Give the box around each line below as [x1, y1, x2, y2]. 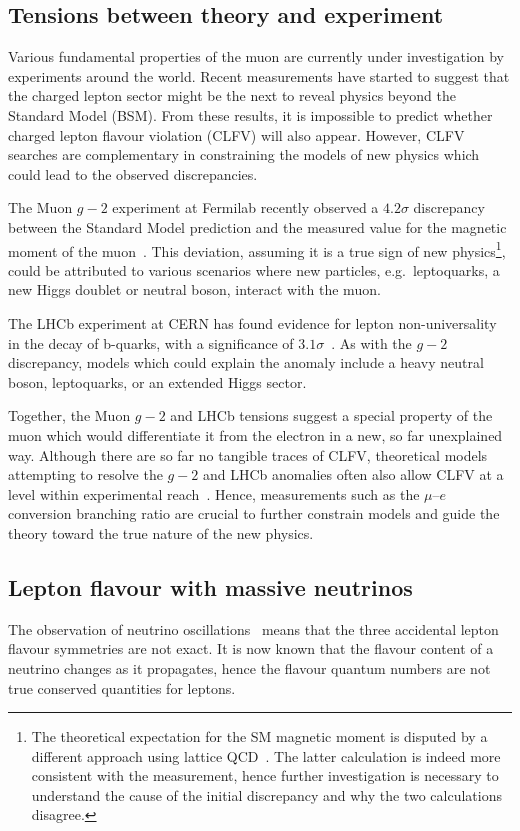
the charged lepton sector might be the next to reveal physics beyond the [8, 85, 456, 106]
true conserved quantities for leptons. [8, 677, 236, 698]
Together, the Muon [8, 405, 131, 426]
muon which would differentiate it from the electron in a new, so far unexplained [8, 424, 503, 445]
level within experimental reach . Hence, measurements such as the [8, 483, 420, 504]
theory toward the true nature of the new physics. [8, 522, 314, 543]
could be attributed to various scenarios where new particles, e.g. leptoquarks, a [8, 259, 500, 280]
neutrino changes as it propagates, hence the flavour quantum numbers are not [8, 657, 491, 678]
